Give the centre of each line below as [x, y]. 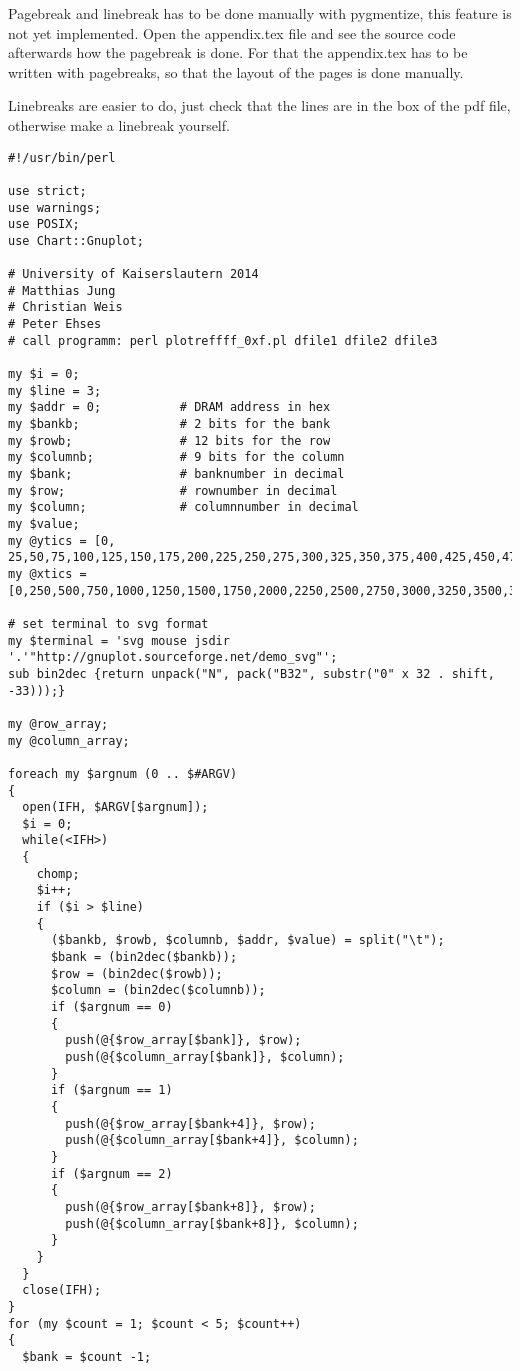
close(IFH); [62, 1290]
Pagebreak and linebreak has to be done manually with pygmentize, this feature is [260, 13]
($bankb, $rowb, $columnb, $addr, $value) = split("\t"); [247, 940]
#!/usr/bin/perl [62, 157]
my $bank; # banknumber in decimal [176, 474]
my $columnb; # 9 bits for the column [176, 457]
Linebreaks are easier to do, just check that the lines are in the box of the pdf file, [259, 105]
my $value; [44, 524]
